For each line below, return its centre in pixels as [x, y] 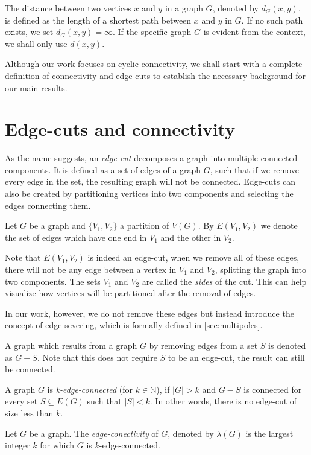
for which [57, 445]
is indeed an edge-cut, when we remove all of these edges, [193, 257]
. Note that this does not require [97, 357]
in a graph [184, 8]
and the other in [191, 237]
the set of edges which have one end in [76, 237]
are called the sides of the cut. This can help [224, 281]
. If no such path [272, 20]
